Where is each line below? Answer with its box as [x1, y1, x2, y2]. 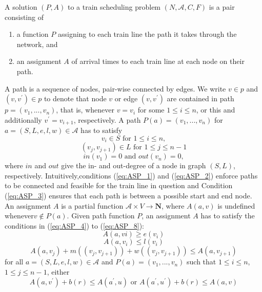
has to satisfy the [200, 210, 255, 221]
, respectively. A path [73, 114, 141, 125]
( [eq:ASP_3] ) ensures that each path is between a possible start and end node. [5, 190, 252, 201]
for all [5, 256, 24, 267]
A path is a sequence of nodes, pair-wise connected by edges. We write [5, 83, 226, 94]
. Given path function [67, 210, 135, 221]
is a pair [209, 2, 235, 12]
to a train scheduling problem [68, 2, 161, 12]
